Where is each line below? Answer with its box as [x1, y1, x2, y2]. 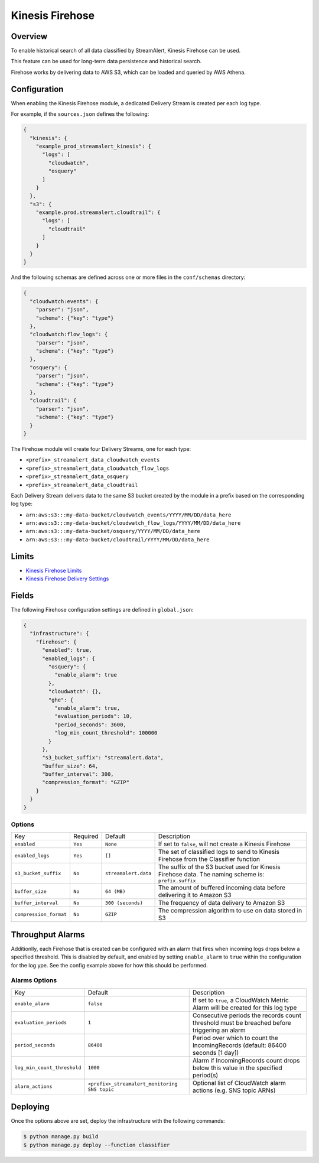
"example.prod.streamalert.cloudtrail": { [35, 209, 161, 216]
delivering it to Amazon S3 [158, 891, 232, 899]
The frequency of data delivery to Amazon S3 [158, 899, 285, 907]
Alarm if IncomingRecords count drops [192, 1056, 300, 1064]
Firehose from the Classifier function [158, 855, 260, 863]
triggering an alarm [192, 1026, 246, 1034]
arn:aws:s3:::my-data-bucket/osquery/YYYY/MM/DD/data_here [25, 528, 201, 535]
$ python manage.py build [23, 1133, 99, 1140]
